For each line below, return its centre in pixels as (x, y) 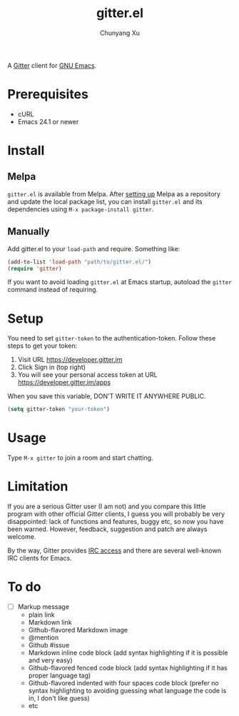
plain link (41, 615)
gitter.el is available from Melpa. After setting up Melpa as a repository (114, 193)
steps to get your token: (42, 346)
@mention (44, 637)
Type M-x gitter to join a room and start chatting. (80, 458)
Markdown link (50, 622)
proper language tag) (60, 675)
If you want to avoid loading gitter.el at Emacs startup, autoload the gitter (119, 282)
